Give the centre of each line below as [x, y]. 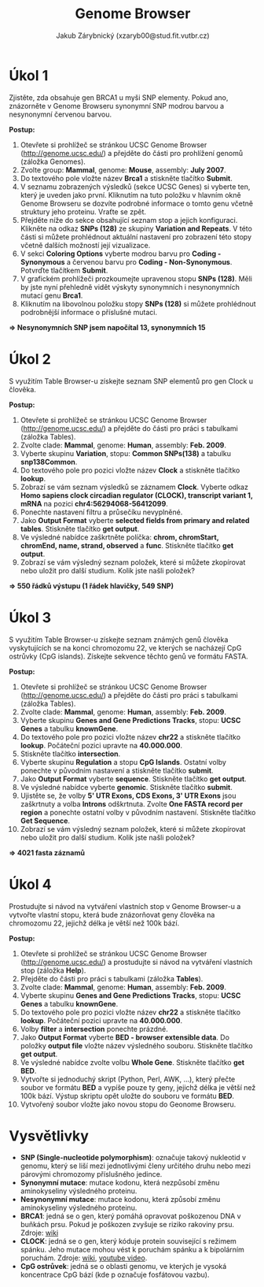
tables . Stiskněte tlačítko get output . [80, 529]
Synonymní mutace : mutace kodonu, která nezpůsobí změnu [120, 1183]
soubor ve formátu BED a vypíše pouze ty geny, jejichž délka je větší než [138, 1087]
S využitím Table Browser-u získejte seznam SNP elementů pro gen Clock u [131, 381]
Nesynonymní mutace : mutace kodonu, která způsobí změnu [120, 1200]
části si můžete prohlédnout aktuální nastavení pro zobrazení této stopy [136, 236]
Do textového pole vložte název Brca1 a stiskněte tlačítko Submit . [126, 178]
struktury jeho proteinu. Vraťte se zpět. [83, 211]
